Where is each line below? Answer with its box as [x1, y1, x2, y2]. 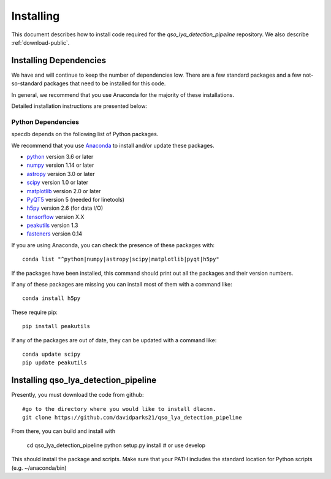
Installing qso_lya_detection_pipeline [11, 375, 156, 386]
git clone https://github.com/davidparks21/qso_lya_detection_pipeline [22, 414, 242, 421]
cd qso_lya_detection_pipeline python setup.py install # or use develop [26, 442, 205, 449]
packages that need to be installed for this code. [44, 80, 166, 87]
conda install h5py [22, 295, 81, 302]
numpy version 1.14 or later [26, 161, 94, 169]
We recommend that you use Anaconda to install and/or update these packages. [11, 142, 215, 149]
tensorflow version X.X [26, 213, 85, 220]
